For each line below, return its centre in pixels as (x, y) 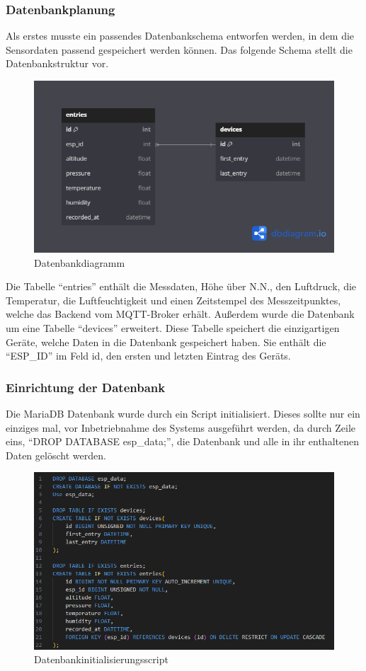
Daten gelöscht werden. (56, 455)
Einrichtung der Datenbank (86, 387)
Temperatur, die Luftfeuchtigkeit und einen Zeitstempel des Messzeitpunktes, (173, 300)
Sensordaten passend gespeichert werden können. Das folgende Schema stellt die (179, 49)
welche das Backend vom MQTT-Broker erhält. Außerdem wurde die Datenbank (180, 314)
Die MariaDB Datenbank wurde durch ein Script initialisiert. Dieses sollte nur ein (183, 413)
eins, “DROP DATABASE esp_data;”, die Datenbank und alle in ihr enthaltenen (182, 441)
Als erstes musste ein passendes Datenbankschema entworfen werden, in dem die (180, 36)
